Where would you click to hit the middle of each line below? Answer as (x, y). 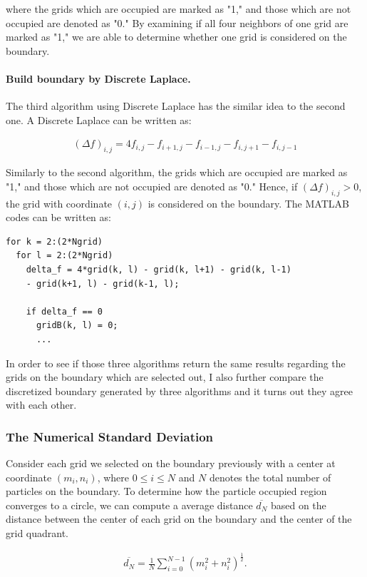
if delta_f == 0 (64, 311)
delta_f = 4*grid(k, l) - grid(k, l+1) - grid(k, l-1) (159, 269)
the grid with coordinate (59, 203)
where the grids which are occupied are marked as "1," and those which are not (179, 9)
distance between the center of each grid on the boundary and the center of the (179, 519)
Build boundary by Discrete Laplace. (98, 78)
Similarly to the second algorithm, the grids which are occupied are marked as (177, 172)
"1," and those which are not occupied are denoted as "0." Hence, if (152, 186)
